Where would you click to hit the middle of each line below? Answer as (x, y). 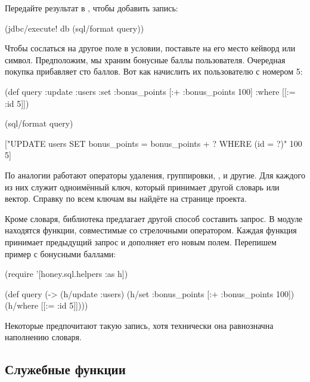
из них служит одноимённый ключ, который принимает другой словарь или (142, 187)
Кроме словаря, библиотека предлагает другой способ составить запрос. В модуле (154, 218)
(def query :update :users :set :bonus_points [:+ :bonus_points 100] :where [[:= (150, 91)
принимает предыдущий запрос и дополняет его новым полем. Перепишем (141, 241)
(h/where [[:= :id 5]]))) (46, 305)
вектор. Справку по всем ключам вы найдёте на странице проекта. (126, 198)
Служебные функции (65, 369)
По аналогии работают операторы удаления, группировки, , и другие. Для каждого (155, 175)
